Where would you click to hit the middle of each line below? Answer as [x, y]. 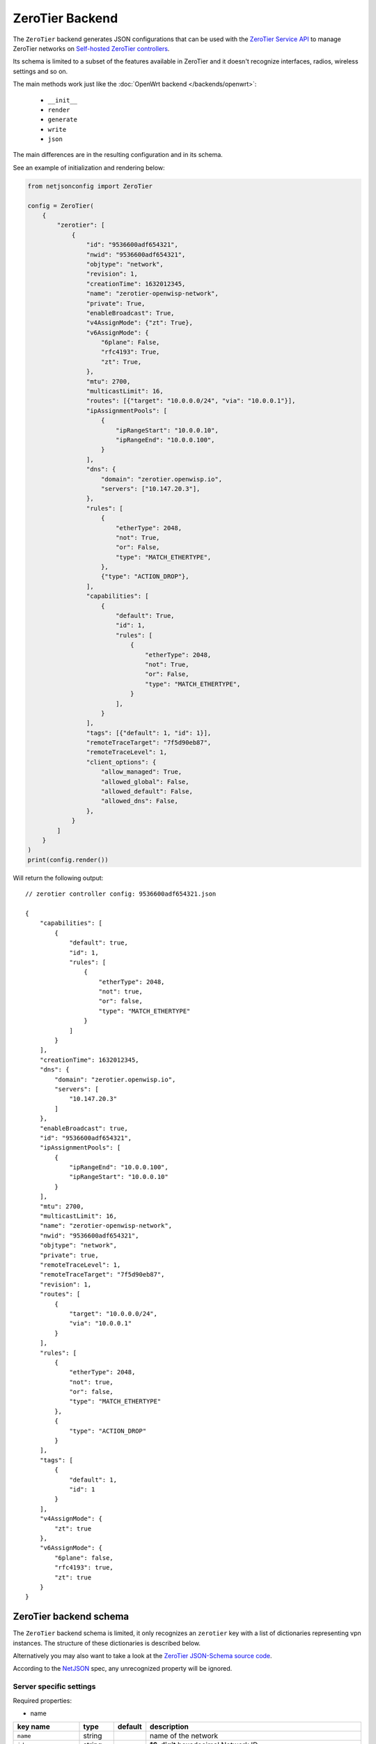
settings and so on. [40, 71]
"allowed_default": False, [147, 791]
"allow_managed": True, [142, 772]
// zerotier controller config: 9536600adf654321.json [121, 894]
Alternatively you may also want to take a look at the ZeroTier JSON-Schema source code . [142, 1655]
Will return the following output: [58, 878]
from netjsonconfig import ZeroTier [90, 186]
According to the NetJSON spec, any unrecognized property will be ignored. [123, 1669]
